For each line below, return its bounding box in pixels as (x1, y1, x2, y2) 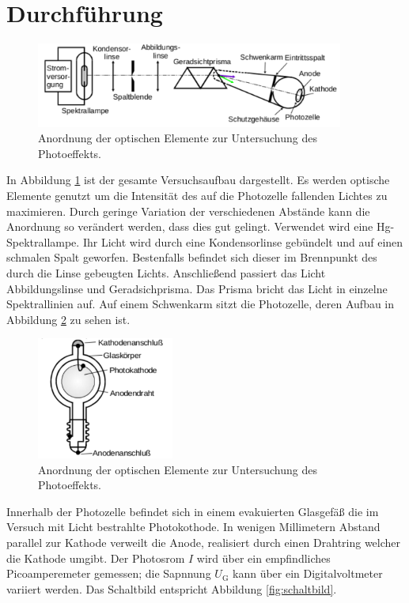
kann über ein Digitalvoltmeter (233, 565, 383, 582)
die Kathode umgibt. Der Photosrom (6, 549, 185, 566)
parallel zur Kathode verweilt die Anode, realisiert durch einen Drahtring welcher (6, 533, 401, 550)
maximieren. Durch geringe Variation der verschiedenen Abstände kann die (6, 202, 370, 219)
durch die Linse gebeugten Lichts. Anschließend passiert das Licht (6, 264, 326, 281)
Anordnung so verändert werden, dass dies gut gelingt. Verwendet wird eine (6, 218, 373, 235)
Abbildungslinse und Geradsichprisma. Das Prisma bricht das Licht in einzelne (6, 280, 388, 296)
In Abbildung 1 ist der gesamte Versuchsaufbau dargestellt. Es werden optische (6, 171, 390, 188)
